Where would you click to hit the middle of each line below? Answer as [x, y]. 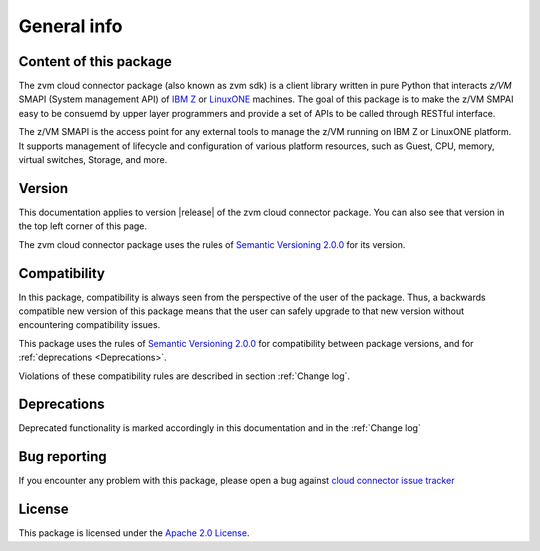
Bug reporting [62, 456]
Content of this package [95, 61]
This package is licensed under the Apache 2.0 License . [134, 533]
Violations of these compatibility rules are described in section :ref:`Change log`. [184, 376]
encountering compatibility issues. [89, 325]
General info [71, 26]
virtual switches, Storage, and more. [93, 160]
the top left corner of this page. [83, 226]
